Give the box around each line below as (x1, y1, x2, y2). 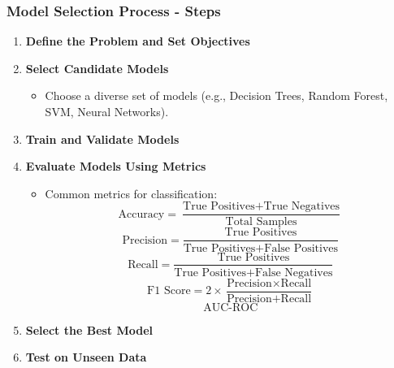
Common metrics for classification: (45, 184, 218, 201)
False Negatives (254, 266, 333, 279)
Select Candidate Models (25, 59, 169, 76)
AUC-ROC (203, 301, 258, 314)
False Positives (264, 242, 339, 254)
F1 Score (147, 285, 191, 297)
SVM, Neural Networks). (45, 103, 169, 119)
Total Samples (225, 216, 297, 228)
